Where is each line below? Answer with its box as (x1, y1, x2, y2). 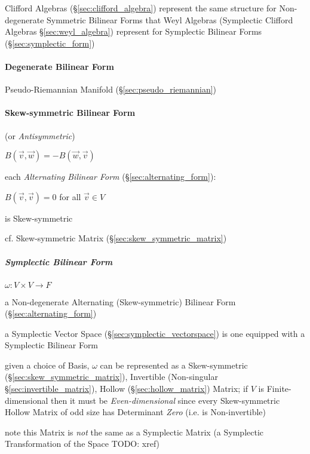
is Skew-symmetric (5, 211, 73, 224)
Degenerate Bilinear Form (5, 60, 114, 72)
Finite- (266, 382, 291, 395)
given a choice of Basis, (5, 358, 90, 371)
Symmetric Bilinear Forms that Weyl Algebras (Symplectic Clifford (47, 13, 293, 26)
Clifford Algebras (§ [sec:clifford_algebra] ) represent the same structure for (5, 2, 277, 14)
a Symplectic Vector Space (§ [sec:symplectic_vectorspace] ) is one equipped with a (5, 327, 305, 339)
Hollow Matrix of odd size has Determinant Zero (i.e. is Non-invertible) (5, 406, 266, 418)
